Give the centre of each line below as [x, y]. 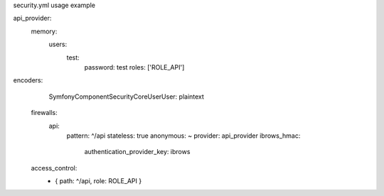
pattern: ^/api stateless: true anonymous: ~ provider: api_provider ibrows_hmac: [183, 136]
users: [58, 44]
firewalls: [44, 113]
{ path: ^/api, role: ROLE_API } [98, 181]
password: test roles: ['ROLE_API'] [134, 67]
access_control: [54, 168]
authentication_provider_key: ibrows [137, 152]
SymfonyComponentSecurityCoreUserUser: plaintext [126, 97]
